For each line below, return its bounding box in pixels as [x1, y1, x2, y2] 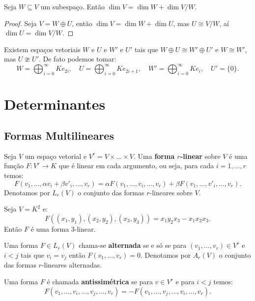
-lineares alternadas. [41, 260, 102, 270]
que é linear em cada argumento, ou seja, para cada [58, 160, 214, 171]
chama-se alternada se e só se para [79, 240, 187, 250]
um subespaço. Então [40, 1, 105, 11]
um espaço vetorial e [25, 150, 87, 161]
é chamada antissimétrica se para [47, 276, 153, 287]
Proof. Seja [4, 18, 37, 28]
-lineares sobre [149, 187, 193, 197]
